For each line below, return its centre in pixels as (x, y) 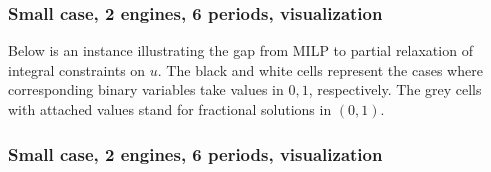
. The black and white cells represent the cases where (320, 69)
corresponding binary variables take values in (146, 89)
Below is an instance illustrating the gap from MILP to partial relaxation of (240, 50)
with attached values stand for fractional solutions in (170, 109)
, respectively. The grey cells (395, 89)
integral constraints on (77, 69)
